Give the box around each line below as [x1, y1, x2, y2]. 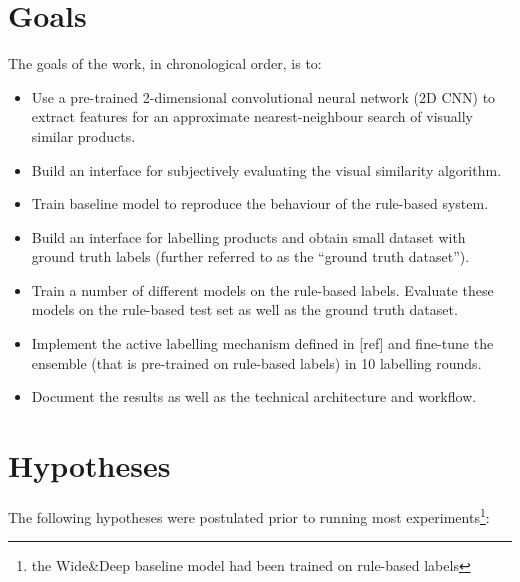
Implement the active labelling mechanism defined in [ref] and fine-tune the [31, 333, 494, 354]
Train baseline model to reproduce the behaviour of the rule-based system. [31, 193, 489, 214]
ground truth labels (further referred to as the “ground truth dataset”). [31, 246, 470, 267]
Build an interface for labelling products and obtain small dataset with [31, 226, 466, 247]
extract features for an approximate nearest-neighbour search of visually [31, 106, 474, 127]
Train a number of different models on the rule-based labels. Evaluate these [31, 279, 494, 300]
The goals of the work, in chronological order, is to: [8, 53, 322, 74]
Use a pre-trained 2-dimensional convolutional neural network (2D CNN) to [31, 86, 496, 107]
